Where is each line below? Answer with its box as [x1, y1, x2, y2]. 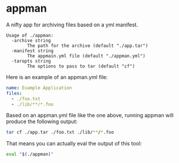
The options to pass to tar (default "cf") [27, 63, 135, 69]
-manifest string [11, 47, 54, 54]
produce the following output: [6, 118, 78, 125]
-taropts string [11, 58, 51, 64]
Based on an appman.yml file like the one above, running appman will [6, 112, 174, 119]
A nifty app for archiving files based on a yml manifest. [6, 21, 139, 28]
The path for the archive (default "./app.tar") [27, 43, 148, 49]
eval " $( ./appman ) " [6, 151, 54, 157]
